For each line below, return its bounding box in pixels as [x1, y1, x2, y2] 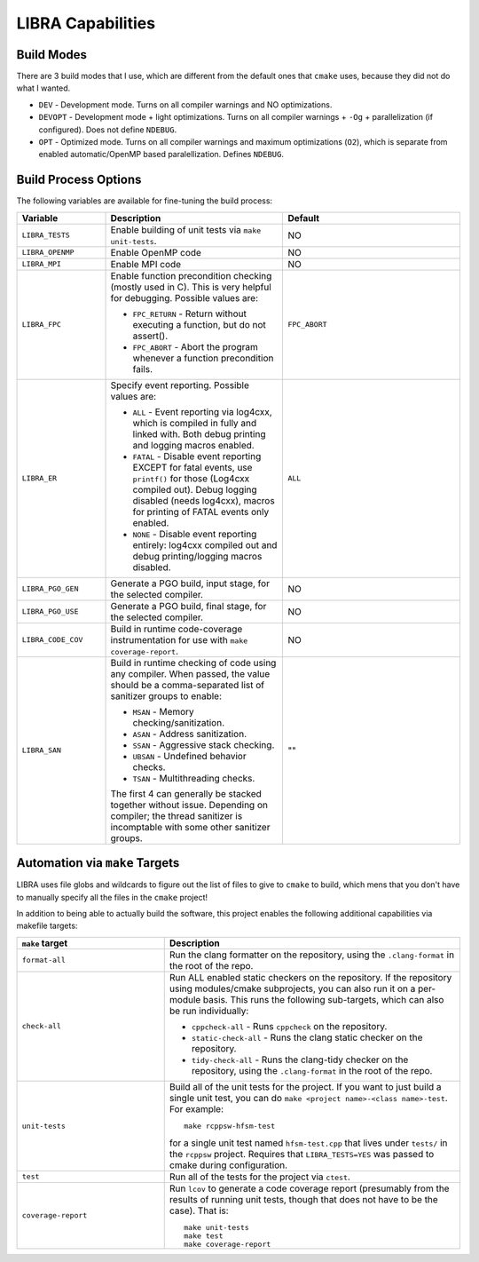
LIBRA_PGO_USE [21, 607, 79, 616]
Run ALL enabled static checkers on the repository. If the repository [169, 971, 452, 983]
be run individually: [169, 1004, 249, 1017]
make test [183, 1231, 224, 1241]
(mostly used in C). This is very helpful [110, 281, 272, 293]
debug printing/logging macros [132, 550, 263, 562]
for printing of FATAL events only [132, 505, 270, 518]
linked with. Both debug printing [132, 427, 266, 440]
